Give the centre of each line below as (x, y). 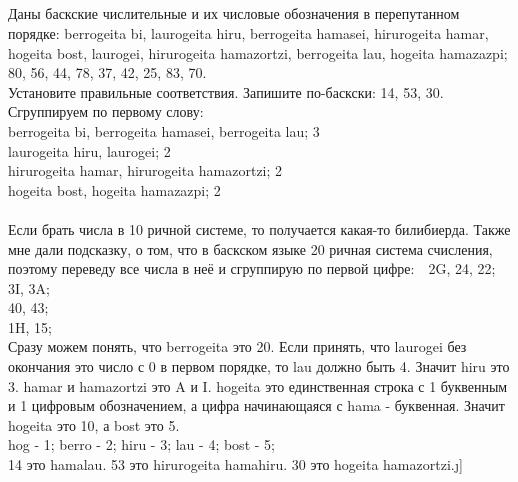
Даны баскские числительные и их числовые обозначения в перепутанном (234, 13)
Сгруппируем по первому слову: (106, 111)
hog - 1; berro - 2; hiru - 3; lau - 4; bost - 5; (141, 444)
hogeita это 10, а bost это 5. (94, 424)
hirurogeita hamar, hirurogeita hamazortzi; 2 (145, 170)
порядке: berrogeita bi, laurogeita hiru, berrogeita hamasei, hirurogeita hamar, (248, 32)
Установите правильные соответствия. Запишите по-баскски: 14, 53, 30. (226, 91)
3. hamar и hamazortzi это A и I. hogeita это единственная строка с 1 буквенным (258, 385)
